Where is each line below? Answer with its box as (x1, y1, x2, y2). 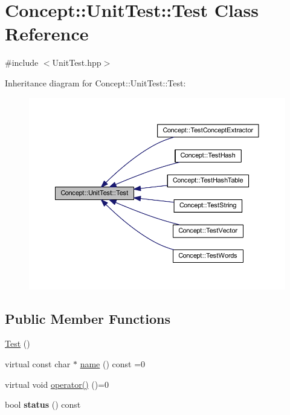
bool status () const (5, 398, 81, 411)
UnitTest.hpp (52, 56, 101, 69)
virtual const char (5, 357, 71, 370)
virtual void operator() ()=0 (5, 378, 109, 390)
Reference (5, 21, 89, 46)
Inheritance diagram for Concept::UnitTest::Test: (5, 76, 186, 89)
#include (5, 56, 39, 69)
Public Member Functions (5, 309, 170, 327)
